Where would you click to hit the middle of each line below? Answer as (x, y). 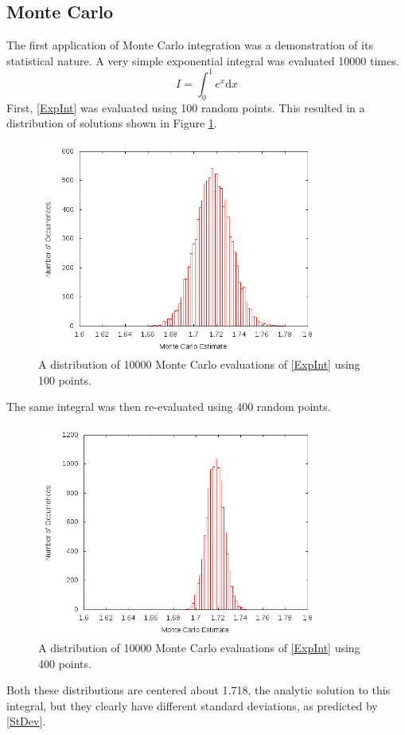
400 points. (65, 663)
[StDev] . (26, 721)
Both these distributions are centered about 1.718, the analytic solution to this (199, 690)
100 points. (65, 379)
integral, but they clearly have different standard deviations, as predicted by (192, 705)
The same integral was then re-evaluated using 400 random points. (169, 407)
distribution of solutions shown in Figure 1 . (112, 123)
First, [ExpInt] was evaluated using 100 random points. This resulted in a (186, 107)
